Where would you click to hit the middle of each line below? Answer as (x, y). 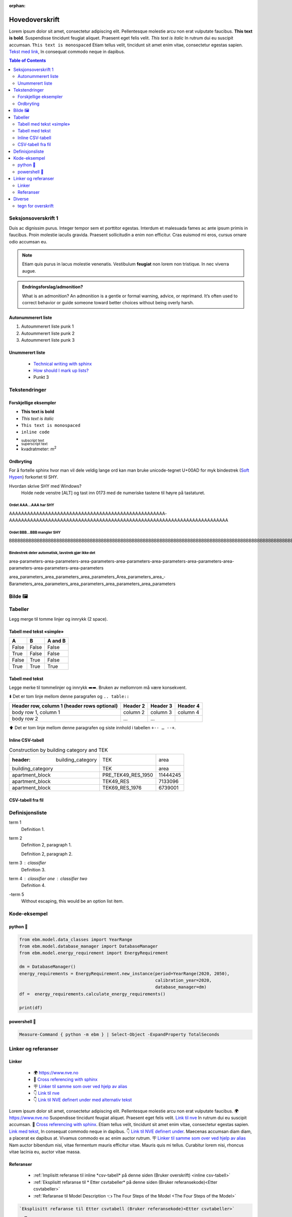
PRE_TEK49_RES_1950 (128, 775)
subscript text (33, 441)
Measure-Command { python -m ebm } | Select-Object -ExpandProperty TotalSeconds (119, 1035)
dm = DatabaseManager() (48, 967)
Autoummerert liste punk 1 (47, 327)
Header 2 (134, 706)
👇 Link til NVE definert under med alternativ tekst (83, 1100)
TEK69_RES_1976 (122, 788)
